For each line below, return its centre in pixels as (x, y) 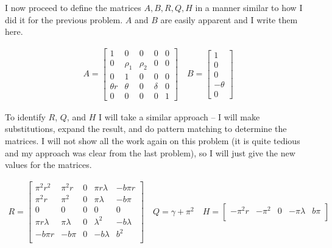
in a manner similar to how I (249, 7)
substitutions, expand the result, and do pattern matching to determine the (146, 129)
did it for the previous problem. (64, 19)
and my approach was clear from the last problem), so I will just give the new (150, 152)
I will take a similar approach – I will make (179, 116)
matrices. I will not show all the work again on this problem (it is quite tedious (153, 140)
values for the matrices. (48, 165)
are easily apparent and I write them (229, 19)
